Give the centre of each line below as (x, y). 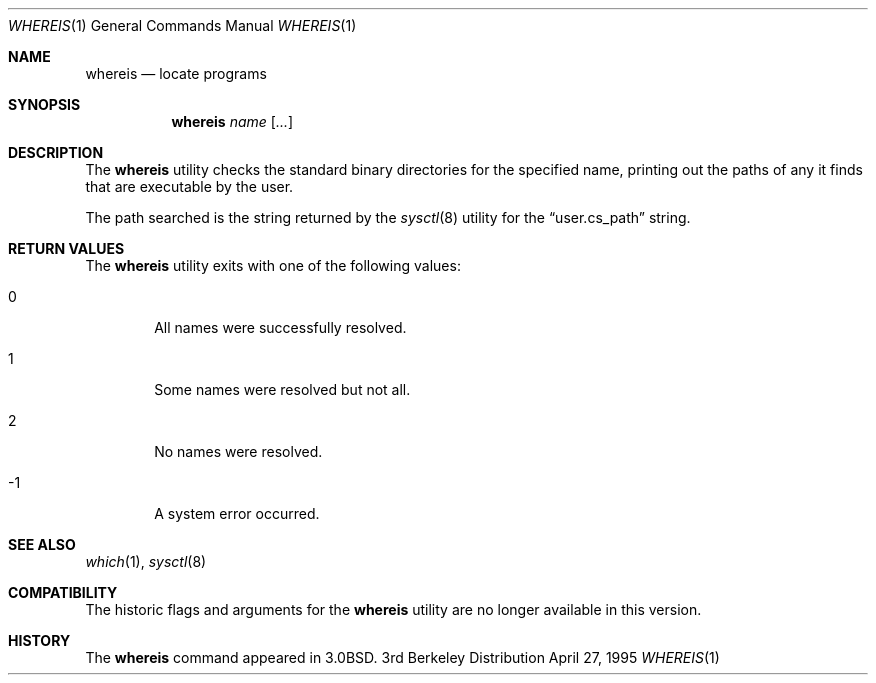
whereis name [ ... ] (232, 121)
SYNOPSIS (44, 104)
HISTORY (39, 640)
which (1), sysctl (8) (146, 561)
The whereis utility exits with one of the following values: (273, 265)
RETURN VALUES (66, 248)
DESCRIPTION (56, 152)
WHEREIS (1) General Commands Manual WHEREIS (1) (182, 25)
